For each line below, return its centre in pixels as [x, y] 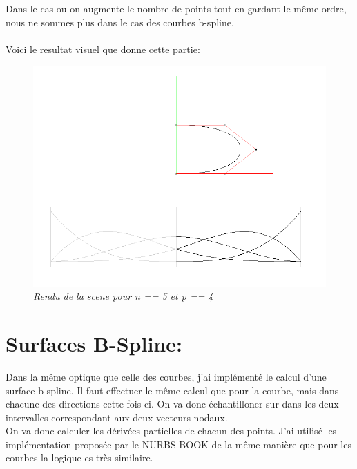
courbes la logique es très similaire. [79, 458]
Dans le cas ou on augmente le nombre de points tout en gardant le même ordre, [176, 8]
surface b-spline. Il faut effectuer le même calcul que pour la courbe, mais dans [172, 390]
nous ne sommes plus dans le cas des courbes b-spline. [120, 22]
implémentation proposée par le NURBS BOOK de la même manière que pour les [178, 444]
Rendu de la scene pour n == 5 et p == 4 [123, 296]
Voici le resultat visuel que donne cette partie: [103, 49]
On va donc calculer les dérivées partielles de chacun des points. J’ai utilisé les [171, 431]
